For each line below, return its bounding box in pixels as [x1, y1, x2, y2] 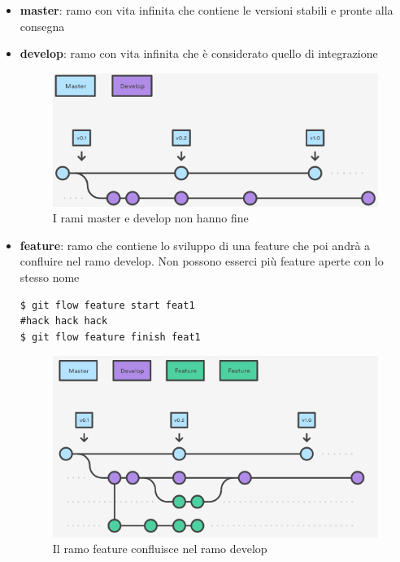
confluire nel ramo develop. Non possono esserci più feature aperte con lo [20, 252, 384, 270]
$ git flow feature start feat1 [20, 299, 195, 311]
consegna [20, 17, 65, 34]
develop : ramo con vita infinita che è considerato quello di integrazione [20, 45, 378, 62]
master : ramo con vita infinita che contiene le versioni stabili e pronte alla [20, 2, 393, 18]
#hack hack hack [20, 315, 108, 327]
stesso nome [20, 269, 80, 286]
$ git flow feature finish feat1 [20, 331, 201, 343]
